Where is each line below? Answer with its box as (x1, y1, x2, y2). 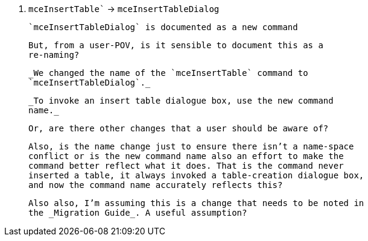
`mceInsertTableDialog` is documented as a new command (28, 22, 298, 32)
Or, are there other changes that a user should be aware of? (28, 124, 329, 133)
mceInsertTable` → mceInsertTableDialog (28, 4, 220, 14)
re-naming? (28, 50, 80, 60)
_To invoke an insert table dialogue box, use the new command (28, 96, 334, 105)
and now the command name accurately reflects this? (28, 180, 283, 190)
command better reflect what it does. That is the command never (28, 161, 344, 171)
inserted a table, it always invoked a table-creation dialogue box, (28, 171, 364, 180)
